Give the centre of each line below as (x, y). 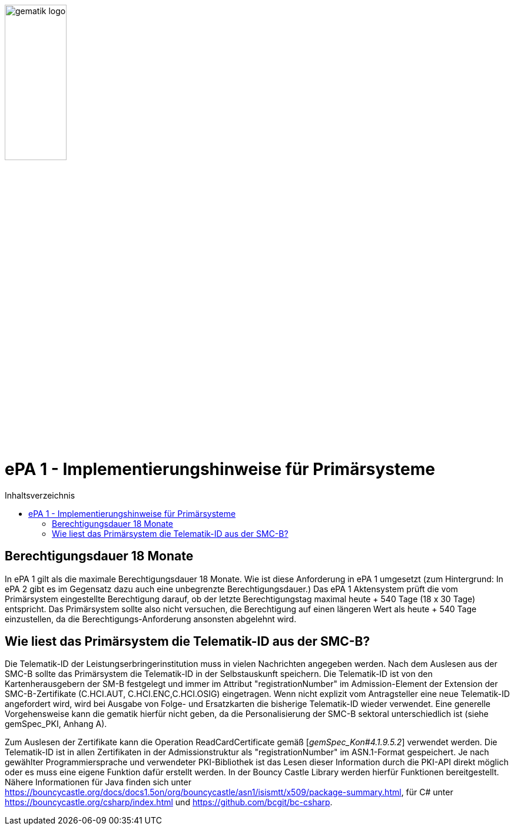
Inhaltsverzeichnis (40, 495)
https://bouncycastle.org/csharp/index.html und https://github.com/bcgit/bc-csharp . (169, 802)
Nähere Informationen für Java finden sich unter (98, 782)
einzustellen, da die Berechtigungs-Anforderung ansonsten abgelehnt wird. (151, 619)
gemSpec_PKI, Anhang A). (56, 724)
